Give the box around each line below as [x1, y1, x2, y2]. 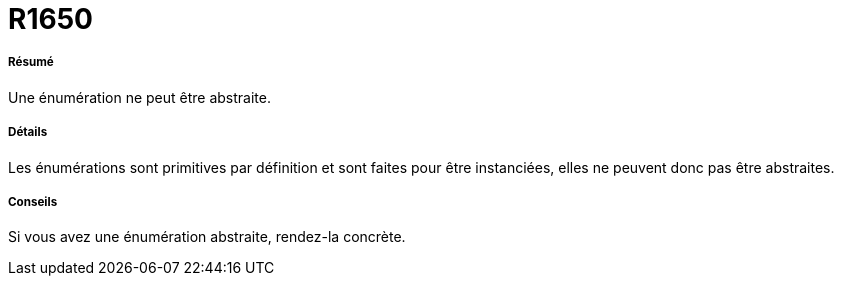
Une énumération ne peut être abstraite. [8, 88, 271, 106]
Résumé [8, 55, 54, 70]
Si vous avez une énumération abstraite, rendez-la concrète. [8, 228, 406, 246]
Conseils [8, 194, 58, 209]
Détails [8, 125, 48, 140]
